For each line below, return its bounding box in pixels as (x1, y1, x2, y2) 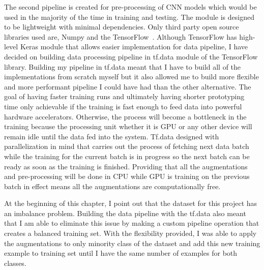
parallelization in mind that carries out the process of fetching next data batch (4, 141, 249, 152)
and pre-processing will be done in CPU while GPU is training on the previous (4, 171, 250, 182)
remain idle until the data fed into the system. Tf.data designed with (4, 131, 219, 141)
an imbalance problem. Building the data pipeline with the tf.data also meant (4, 207, 246, 218)
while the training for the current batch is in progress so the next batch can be (4, 151, 250, 161)
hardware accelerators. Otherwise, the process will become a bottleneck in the (4, 111, 247, 122)
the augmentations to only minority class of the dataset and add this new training (4, 237, 260, 248)
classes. (4, 257, 26, 268)
